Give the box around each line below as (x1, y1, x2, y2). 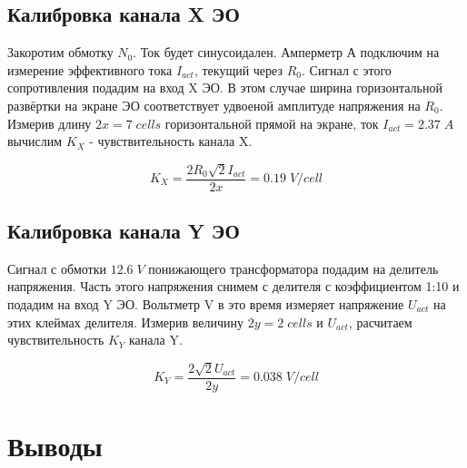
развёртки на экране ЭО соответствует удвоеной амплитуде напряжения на (7, 95, 421, 114)
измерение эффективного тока (7, 60, 173, 79)
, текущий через (194, 60, 283, 79)
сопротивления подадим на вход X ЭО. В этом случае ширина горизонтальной (7, 78, 442, 97)
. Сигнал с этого (301, 60, 392, 79)
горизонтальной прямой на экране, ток (164, 113, 379, 132)
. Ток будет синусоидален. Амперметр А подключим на (133, 43, 440, 62)
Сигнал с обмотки (7, 258, 106, 278)
